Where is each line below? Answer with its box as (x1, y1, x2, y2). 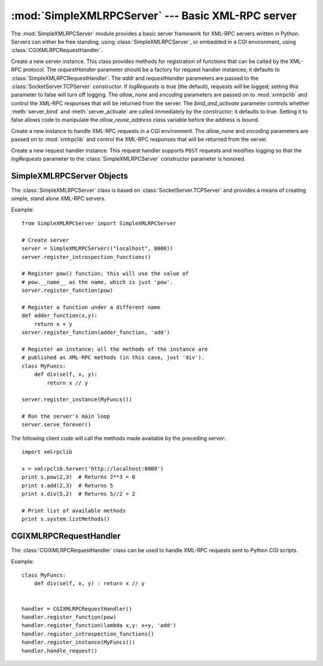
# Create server (22, 237, 69, 243)
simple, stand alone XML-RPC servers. (11, 195, 106, 202)
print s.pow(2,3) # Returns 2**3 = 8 (22, 474, 136, 481)
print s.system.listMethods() (22, 516, 111, 523)
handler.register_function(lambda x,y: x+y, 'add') (22, 622, 176, 629)
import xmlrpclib (22, 448, 72, 456)
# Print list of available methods (22, 507, 126, 514)
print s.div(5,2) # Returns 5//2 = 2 (22, 490, 136, 498)
